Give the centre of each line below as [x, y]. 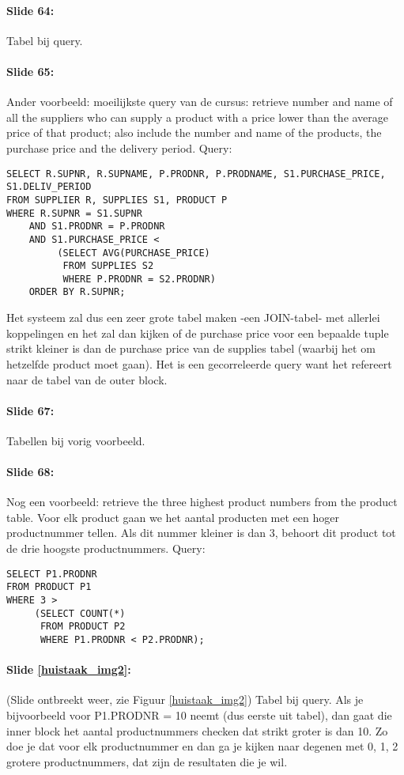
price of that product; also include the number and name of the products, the [194, 132]
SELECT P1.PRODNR [52, 574]
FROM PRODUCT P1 [49, 587]
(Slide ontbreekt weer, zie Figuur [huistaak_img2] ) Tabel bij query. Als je [185, 699]
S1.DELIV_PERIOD [49, 187]
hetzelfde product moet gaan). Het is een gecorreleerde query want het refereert [199, 363]
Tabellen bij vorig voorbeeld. [76, 440]
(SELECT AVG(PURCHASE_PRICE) [134, 253]
